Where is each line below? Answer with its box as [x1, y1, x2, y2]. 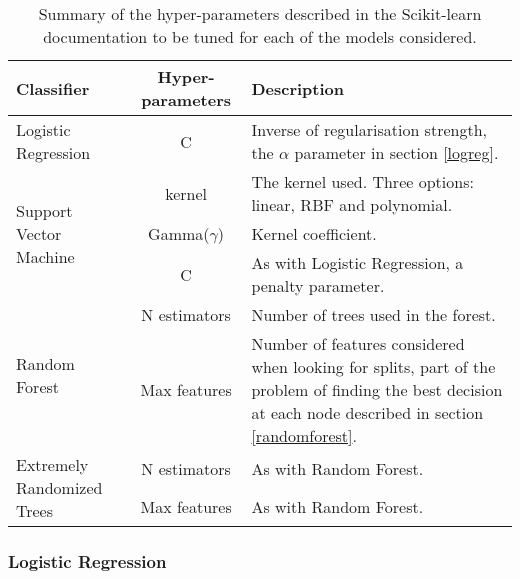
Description [251, 76, 344, 100]
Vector [16, 222, 62, 245]
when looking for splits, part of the [251, 355, 496, 378]
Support [16, 199, 73, 222]
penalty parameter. [251, 274, 385, 297]
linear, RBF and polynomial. [251, 193, 453, 216]
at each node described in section [251, 401, 484, 424]
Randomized [16, 476, 103, 499]
